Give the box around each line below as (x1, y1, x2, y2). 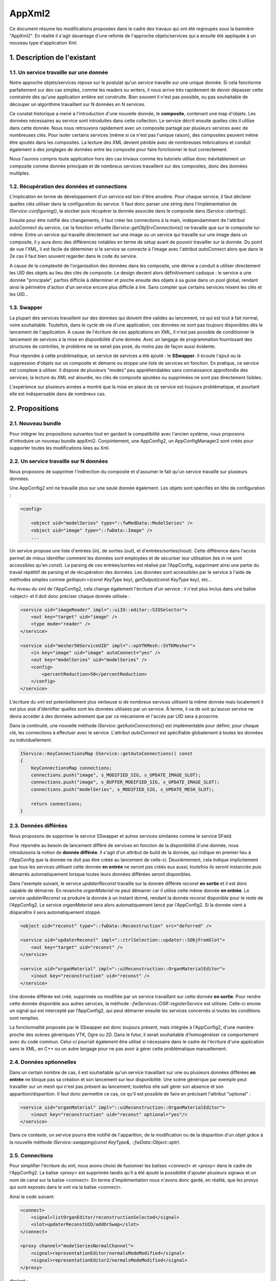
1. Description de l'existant (9, 53, 96, 62)
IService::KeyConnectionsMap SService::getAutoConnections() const (20, 751, 193, 756)
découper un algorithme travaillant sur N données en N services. (9, 101, 146, 107)
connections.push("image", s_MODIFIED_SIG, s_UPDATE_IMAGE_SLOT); (31, 772, 201, 778)
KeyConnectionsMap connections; (31, 765, 112, 771)
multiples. (9, 170, 30, 176)
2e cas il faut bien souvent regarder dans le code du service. (9, 253, 137, 259)
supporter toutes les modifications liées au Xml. (9, 445, 110, 451)
